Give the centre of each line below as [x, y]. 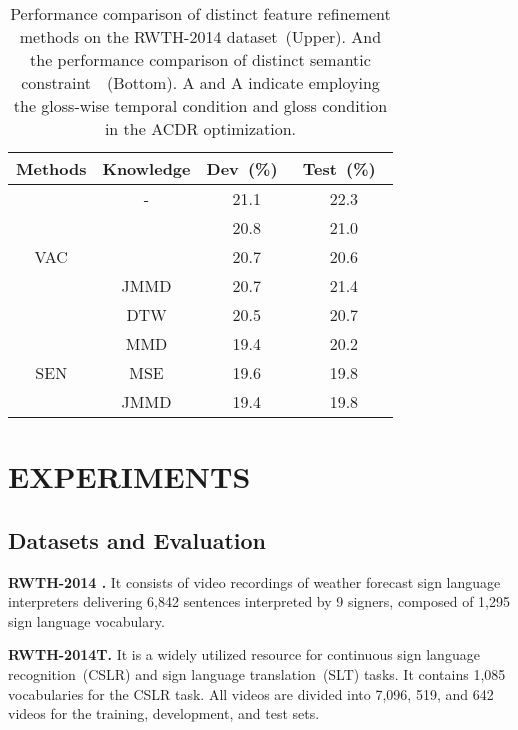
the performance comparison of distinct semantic [200, 59]
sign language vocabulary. [86, 620]
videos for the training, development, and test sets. [164, 713]
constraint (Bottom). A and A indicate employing [200, 82]
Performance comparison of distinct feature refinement [200, 13]
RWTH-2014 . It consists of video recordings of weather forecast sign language [254, 581]
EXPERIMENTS [129, 476]
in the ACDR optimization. [200, 128]
